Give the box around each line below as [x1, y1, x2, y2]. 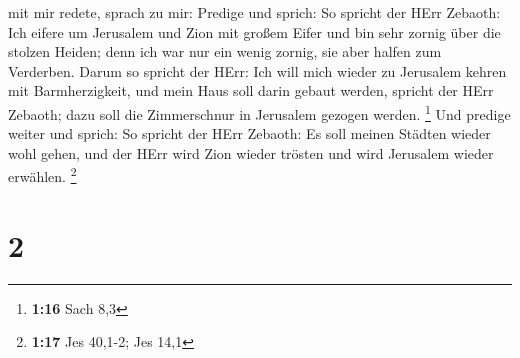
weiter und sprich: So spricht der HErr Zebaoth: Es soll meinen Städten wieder [8, 123, 491, 144]
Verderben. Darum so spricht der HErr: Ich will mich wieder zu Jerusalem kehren [8, 60, 507, 81]
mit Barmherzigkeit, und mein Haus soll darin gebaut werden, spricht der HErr [8, 80, 494, 101]
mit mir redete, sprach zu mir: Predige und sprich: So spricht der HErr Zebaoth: [8, 2, 501, 22]
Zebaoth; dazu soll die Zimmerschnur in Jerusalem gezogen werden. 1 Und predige [8, 100, 511, 124]
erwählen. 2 [8, 163, 77, 187]
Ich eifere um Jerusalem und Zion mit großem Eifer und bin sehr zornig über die [8, 21, 501, 42]
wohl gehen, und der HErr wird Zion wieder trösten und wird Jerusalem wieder [8, 142, 494, 163]
